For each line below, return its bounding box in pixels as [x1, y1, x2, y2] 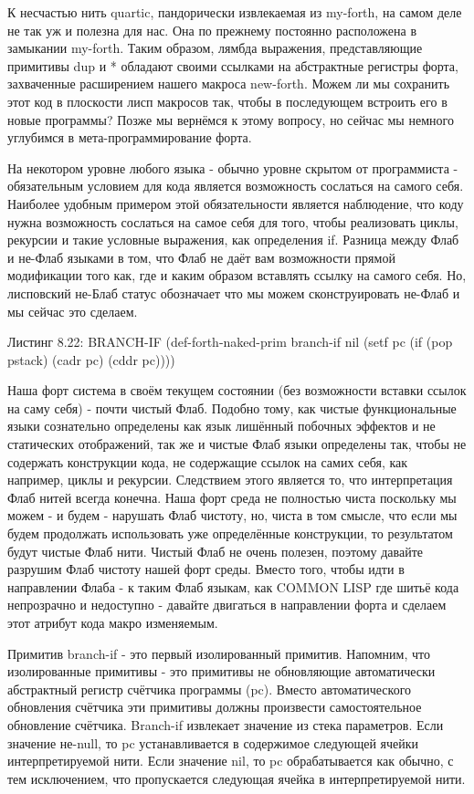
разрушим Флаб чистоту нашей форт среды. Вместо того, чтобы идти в [7, 559, 405, 579]
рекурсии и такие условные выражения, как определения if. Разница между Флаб [7, 230, 459, 249]
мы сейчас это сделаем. [7, 301, 138, 320]
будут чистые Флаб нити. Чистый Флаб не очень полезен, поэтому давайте [7, 541, 424, 560]
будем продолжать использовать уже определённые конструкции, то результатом [7, 524, 453, 543]
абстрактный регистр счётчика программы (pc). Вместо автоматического [7, 679, 412, 698]
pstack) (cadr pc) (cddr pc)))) [7, 350, 175, 369]
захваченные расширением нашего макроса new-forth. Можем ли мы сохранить [7, 74, 450, 93]
